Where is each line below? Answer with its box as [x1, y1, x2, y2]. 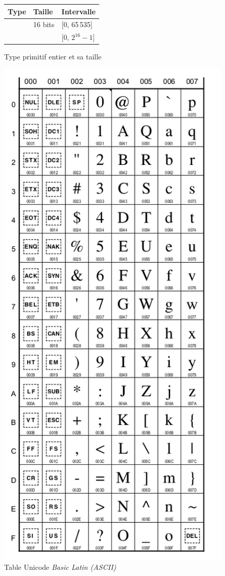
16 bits [33, 19, 55, 30]
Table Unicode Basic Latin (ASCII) [4, 561, 117, 572]
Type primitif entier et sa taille [4, 51, 102, 62]
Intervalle [61, 6, 96, 16]
